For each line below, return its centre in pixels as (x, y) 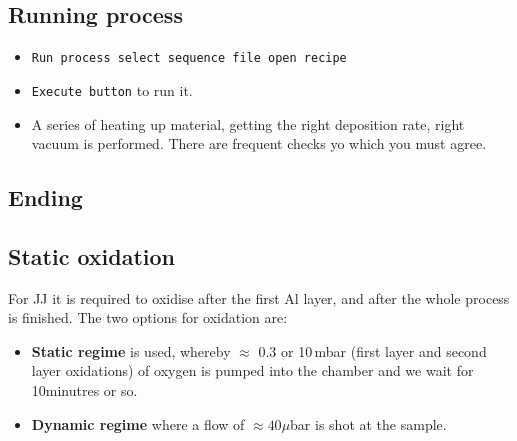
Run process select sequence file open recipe (189, 58)
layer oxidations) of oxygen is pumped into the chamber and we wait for (252, 370)
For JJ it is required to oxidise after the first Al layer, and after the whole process (259, 297)
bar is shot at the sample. (368, 423)
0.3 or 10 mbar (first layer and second (372, 350)
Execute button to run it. (112, 89)
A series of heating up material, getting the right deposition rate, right (248, 123)
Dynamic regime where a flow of (138, 423)
